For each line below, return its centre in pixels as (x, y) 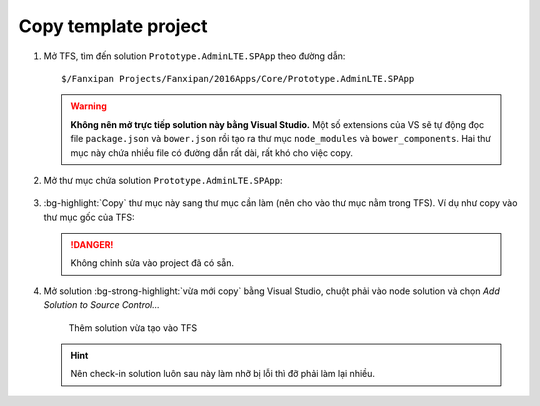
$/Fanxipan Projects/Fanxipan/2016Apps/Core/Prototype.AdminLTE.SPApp (238, 78)
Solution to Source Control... (101, 305)
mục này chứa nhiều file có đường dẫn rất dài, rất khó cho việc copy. (212, 152)
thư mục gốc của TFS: (89, 217)
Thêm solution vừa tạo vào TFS (133, 327)
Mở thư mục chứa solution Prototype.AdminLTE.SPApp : (163, 180)
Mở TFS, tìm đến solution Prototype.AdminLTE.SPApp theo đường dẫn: (194, 56)
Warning (88, 106)
